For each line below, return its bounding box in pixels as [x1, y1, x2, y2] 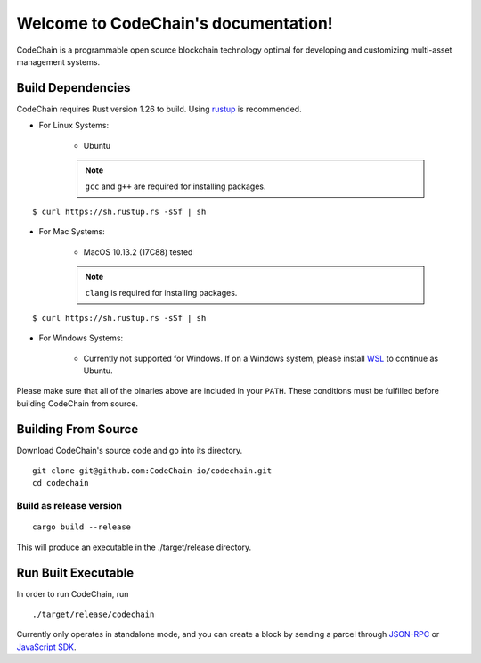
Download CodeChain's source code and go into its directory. [16, 445, 243, 455]
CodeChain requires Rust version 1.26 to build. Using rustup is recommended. [16, 103, 302, 114]
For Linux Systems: [38, 120, 110, 131]
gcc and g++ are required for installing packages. [85, 181, 266, 192]
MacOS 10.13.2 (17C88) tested [83, 246, 193, 258]
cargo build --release [32, 522, 132, 532]
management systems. [16, 56, 101, 67]
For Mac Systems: [38, 226, 106, 237]
